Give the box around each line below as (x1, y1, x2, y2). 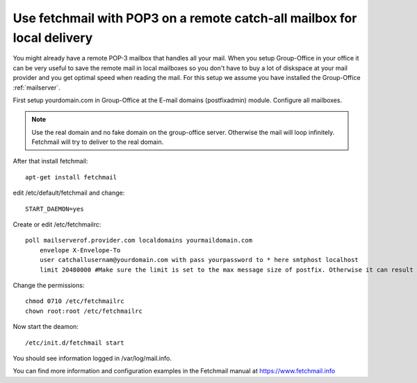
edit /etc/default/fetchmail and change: (13, 188, 125, 197)
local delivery (13, 30, 93, 45)
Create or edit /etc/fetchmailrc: (13, 220, 101, 229)
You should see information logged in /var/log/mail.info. (13, 354, 172, 362)
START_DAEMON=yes (25, 205, 84, 213)
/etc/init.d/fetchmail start (25, 339, 124, 347)
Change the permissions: (13, 281, 85, 289)
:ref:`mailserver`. (13, 83, 60, 92)
